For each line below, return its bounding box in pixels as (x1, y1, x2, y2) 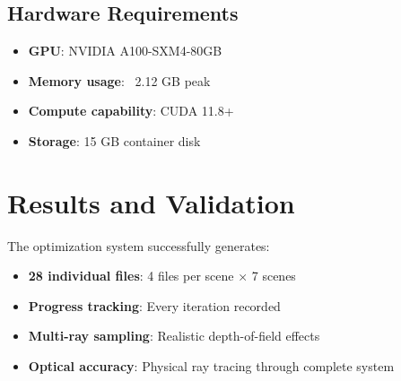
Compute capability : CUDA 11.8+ (28, 101, 234, 120)
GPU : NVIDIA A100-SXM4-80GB (28, 41, 222, 60)
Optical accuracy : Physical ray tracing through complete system (28, 357, 395, 376)
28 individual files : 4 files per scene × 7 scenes (28, 266, 296, 285)
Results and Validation (7, 184, 295, 221)
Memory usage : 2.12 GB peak (28, 71, 211, 90)
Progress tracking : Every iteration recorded (28, 296, 281, 315)
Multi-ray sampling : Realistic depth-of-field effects (28, 326, 320, 345)
